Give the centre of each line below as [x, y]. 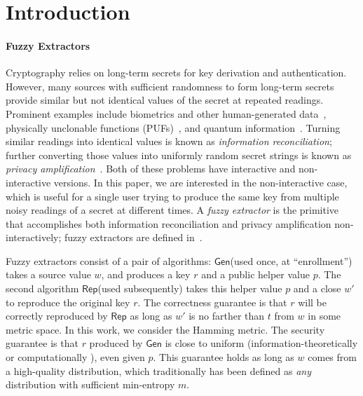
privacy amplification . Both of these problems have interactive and [151, 169]
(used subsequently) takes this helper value [190, 288]
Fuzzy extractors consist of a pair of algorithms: [109, 260]
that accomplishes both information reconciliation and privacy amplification [169, 223]
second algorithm [42, 288]
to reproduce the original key [68, 302]
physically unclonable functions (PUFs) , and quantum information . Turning [173, 127]
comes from [332, 357]
